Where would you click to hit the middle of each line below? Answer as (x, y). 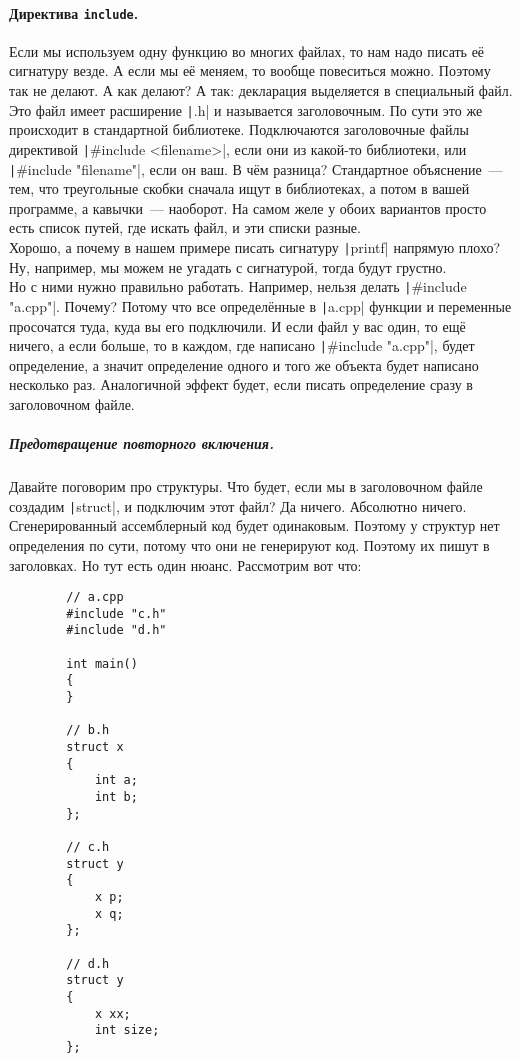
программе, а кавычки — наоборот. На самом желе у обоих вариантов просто (248, 207)
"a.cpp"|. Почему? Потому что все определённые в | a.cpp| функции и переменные (260, 305)
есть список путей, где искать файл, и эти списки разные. (185, 227)
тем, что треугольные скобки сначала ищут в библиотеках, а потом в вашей (239, 188)
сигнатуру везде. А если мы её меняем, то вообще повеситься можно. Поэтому (250, 70)
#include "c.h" (116, 613)
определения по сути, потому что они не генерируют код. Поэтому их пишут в (249, 544)
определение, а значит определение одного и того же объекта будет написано (244, 364)
